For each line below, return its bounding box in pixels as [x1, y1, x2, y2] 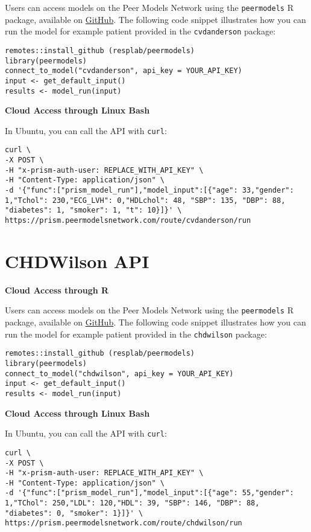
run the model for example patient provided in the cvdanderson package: [5, 25, 276, 37]
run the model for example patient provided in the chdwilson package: [5, 327, 267, 340]
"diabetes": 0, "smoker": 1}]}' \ [5, 508, 143, 518]
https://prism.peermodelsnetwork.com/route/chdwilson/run [5, 519, 242, 528]
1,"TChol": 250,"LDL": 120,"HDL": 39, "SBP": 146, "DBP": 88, [5, 499, 260, 508]
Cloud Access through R [5, 283, 109, 296]
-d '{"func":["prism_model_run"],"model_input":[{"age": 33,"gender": [5, 186, 294, 195]
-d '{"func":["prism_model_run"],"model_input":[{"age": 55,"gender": [5, 489, 294, 498]
